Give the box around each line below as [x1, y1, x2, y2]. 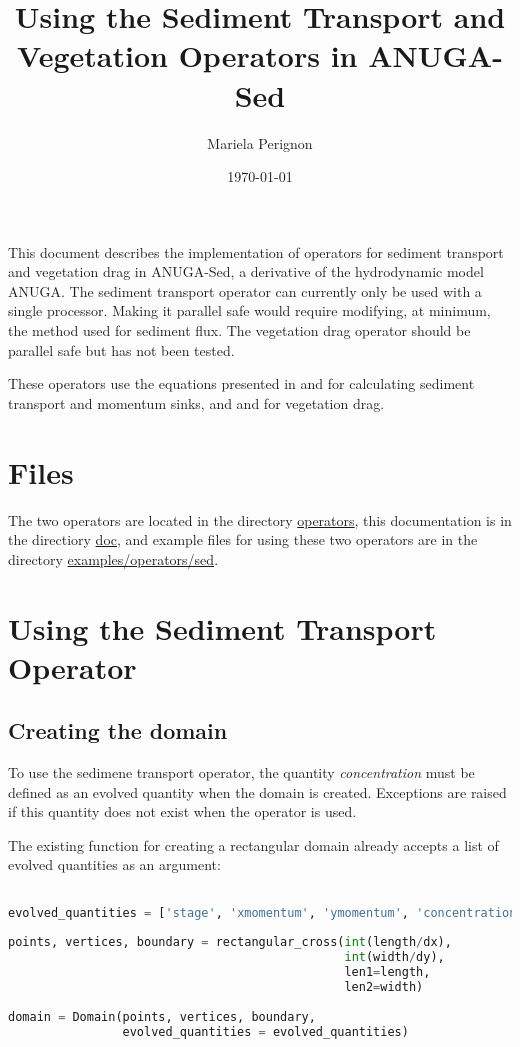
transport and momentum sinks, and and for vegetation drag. [8, 392, 385, 413]
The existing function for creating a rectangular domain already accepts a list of [8, 834, 499, 855]
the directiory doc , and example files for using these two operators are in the [8, 529, 478, 550]
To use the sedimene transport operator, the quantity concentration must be [8, 762, 475, 783]
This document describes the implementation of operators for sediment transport [8, 241, 504, 262]
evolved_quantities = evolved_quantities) [122, 1024, 409, 1039]
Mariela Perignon [207, 132, 313, 153]
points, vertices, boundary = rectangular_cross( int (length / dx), [8, 935, 452, 950]
